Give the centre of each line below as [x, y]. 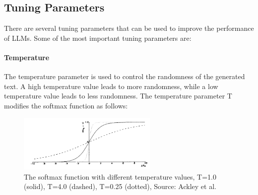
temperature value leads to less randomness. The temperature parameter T [118, 96]
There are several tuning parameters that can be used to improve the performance [129, 28]
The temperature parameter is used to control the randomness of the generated [125, 76]
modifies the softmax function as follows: [66, 105]
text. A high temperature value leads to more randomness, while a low [111, 86]
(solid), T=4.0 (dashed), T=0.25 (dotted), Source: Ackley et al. [120, 186]
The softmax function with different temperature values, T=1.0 [120, 176]
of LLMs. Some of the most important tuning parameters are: [98, 38]
